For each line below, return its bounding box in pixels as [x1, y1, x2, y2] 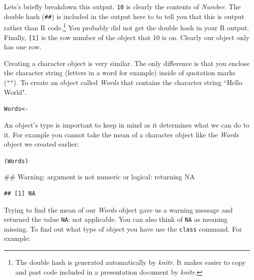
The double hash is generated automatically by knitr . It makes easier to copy [15, 257, 246, 267]
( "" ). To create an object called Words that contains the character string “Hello [4, 77, 242, 87]
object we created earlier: [4, 139, 79, 149]
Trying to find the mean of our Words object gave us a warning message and [4, 204, 233, 215]
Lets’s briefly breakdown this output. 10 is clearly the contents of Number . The [4, 1, 241, 11]
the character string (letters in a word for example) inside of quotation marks [4, 67, 235, 78]
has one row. [4, 42, 42, 52]
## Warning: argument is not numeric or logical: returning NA [4, 172, 195, 182]
